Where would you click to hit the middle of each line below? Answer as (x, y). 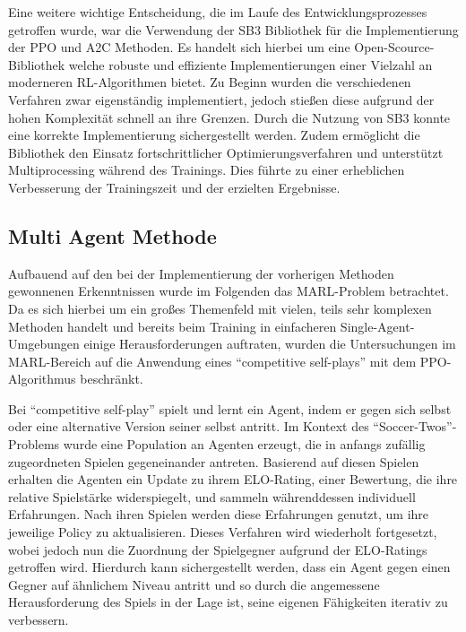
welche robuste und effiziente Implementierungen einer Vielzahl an (250, 64)
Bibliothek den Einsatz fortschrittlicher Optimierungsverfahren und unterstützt (226, 152)
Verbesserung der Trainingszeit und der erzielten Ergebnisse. (174, 187)
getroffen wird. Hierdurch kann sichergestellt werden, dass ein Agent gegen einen (229, 567)
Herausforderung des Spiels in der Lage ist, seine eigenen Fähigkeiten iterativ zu (228, 602)
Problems (34, 444)
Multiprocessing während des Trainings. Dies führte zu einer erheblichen (207, 170)
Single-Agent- (377, 326)
